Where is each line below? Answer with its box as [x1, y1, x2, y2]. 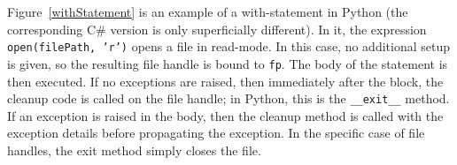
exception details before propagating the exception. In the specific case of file [7, 124, 425, 142]
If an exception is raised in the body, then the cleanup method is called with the [7, 106, 444, 124]
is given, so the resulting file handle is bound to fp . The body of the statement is [7, 54, 448, 72]
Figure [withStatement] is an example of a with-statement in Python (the [7, 3, 408, 20]
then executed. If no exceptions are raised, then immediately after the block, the [7, 71, 444, 90]
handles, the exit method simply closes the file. [7, 140, 261, 159]
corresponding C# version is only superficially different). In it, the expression [7, 19, 427, 38]
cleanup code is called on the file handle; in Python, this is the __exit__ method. [7, 89, 450, 108]
